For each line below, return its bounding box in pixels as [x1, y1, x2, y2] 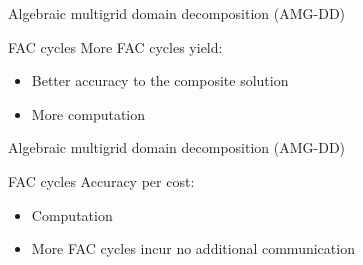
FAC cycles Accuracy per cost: [8, 170, 195, 191]
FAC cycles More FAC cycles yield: [8, 36, 223, 57]
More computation [31, 103, 146, 124]
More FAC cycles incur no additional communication [31, 238, 355, 259]
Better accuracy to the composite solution [31, 70, 289, 91]
